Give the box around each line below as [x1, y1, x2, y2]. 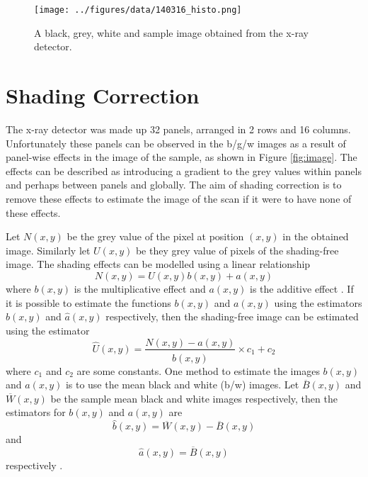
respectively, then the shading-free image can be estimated [105, 309, 359, 324]
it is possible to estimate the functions [6, 295, 171, 310]
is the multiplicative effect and [74, 281, 206, 296]
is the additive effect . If [250, 281, 354, 296]
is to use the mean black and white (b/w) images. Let [65, 377, 299, 392]
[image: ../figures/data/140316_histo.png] [34, 5, 242, 15]
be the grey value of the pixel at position [67, 229, 244, 244]
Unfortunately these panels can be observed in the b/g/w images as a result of [6, 135, 346, 150]
